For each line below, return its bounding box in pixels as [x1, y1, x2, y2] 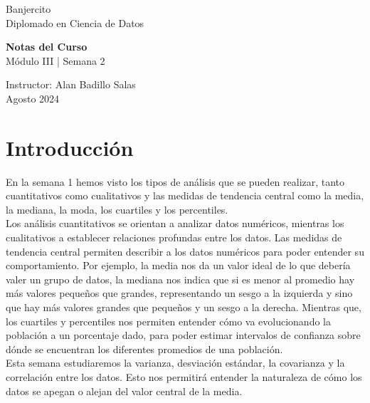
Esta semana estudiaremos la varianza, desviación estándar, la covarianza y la [6, 355, 345, 370]
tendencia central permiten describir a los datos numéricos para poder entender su [6, 244, 364, 258]
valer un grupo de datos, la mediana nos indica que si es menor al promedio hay [6, 271, 355, 286]
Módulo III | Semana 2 [6, 53, 105, 68]
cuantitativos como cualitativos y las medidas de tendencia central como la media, [6, 188, 364, 203]
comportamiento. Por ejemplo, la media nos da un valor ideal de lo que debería [6, 258, 351, 273]
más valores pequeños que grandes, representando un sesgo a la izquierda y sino [6, 286, 353, 300]
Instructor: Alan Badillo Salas [6, 77, 136, 92]
